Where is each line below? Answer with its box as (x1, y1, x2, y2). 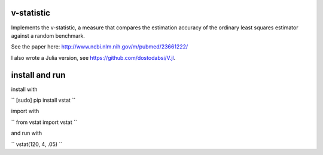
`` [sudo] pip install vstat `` (11, 96, 76, 104)
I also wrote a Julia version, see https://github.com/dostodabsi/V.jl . (11, 54, 176, 61)
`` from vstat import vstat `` (11, 118, 78, 126)
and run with (11, 129, 42, 137)
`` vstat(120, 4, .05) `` (11, 141, 63, 148)
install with (11, 86, 38, 93)
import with (11, 108, 39, 115)
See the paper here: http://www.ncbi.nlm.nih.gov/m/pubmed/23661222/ (11, 43, 188, 50)
